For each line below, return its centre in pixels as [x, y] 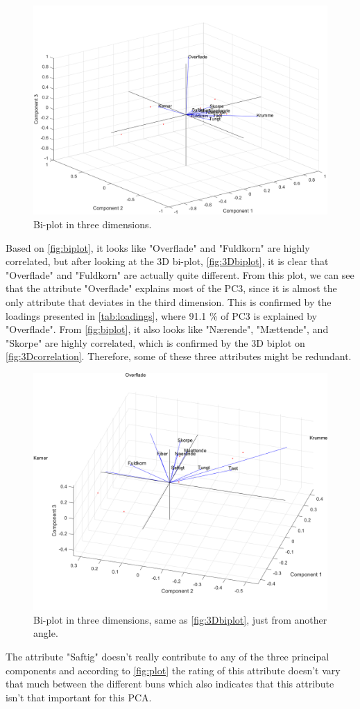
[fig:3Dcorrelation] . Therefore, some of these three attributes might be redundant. [179, 356]
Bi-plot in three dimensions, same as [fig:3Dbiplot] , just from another [180, 619]
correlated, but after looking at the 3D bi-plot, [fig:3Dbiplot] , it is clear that [167, 261]
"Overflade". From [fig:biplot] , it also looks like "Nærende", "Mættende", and [167, 329]
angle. [46, 633]
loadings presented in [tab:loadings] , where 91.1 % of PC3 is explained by [162, 315]
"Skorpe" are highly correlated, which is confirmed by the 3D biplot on [155, 342]
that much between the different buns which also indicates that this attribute [170, 684]
